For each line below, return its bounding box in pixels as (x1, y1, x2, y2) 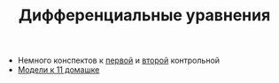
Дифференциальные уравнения (18, 5, 271, 26)
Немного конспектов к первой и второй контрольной (17, 55, 220, 66)
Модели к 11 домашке (17, 64, 100, 75)
